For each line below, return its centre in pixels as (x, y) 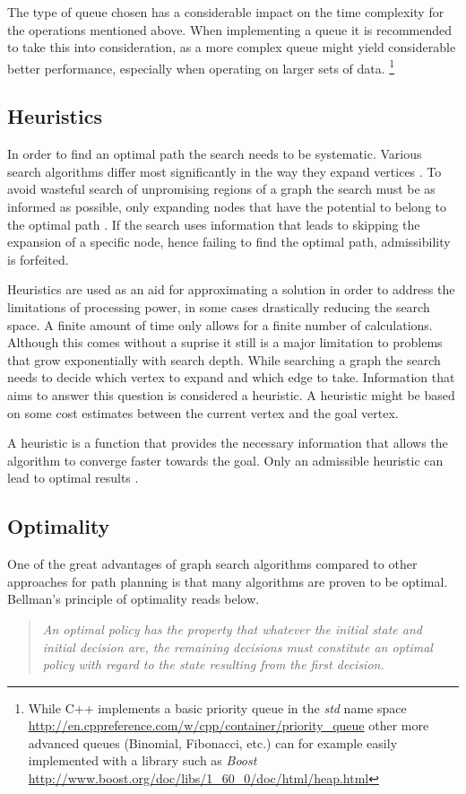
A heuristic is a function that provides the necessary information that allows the (228, 443)
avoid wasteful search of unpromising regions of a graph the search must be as (221, 189)
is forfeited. (38, 259)
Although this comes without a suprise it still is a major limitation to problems (225, 342)
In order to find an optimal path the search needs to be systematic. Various (215, 154)
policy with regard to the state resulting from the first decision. (213, 664)
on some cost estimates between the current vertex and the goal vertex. (203, 412)
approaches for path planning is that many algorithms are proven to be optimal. (228, 581)
